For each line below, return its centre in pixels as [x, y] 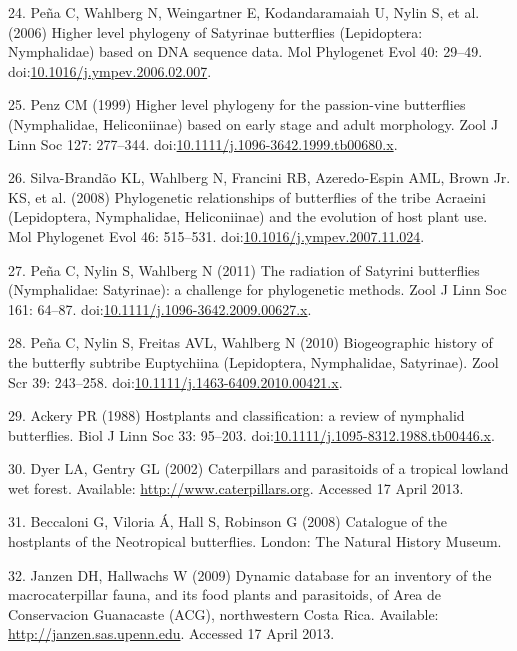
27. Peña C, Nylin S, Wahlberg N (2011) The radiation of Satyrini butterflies [244, 269]
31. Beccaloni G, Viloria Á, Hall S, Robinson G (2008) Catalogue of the [227, 521]
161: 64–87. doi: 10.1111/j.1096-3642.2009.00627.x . [160, 308]
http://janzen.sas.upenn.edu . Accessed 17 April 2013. [171, 633]
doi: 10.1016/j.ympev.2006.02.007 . [110, 70]
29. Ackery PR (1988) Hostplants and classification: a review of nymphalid [236, 415]
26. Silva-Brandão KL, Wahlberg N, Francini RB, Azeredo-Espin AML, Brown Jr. [259, 177]
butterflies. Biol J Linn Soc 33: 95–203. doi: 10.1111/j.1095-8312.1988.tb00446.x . [251, 434]
